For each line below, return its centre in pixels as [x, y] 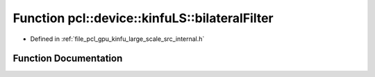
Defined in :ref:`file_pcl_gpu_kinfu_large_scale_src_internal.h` [117, 39]
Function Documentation [68, 59]
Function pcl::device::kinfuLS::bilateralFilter [143, 18]
